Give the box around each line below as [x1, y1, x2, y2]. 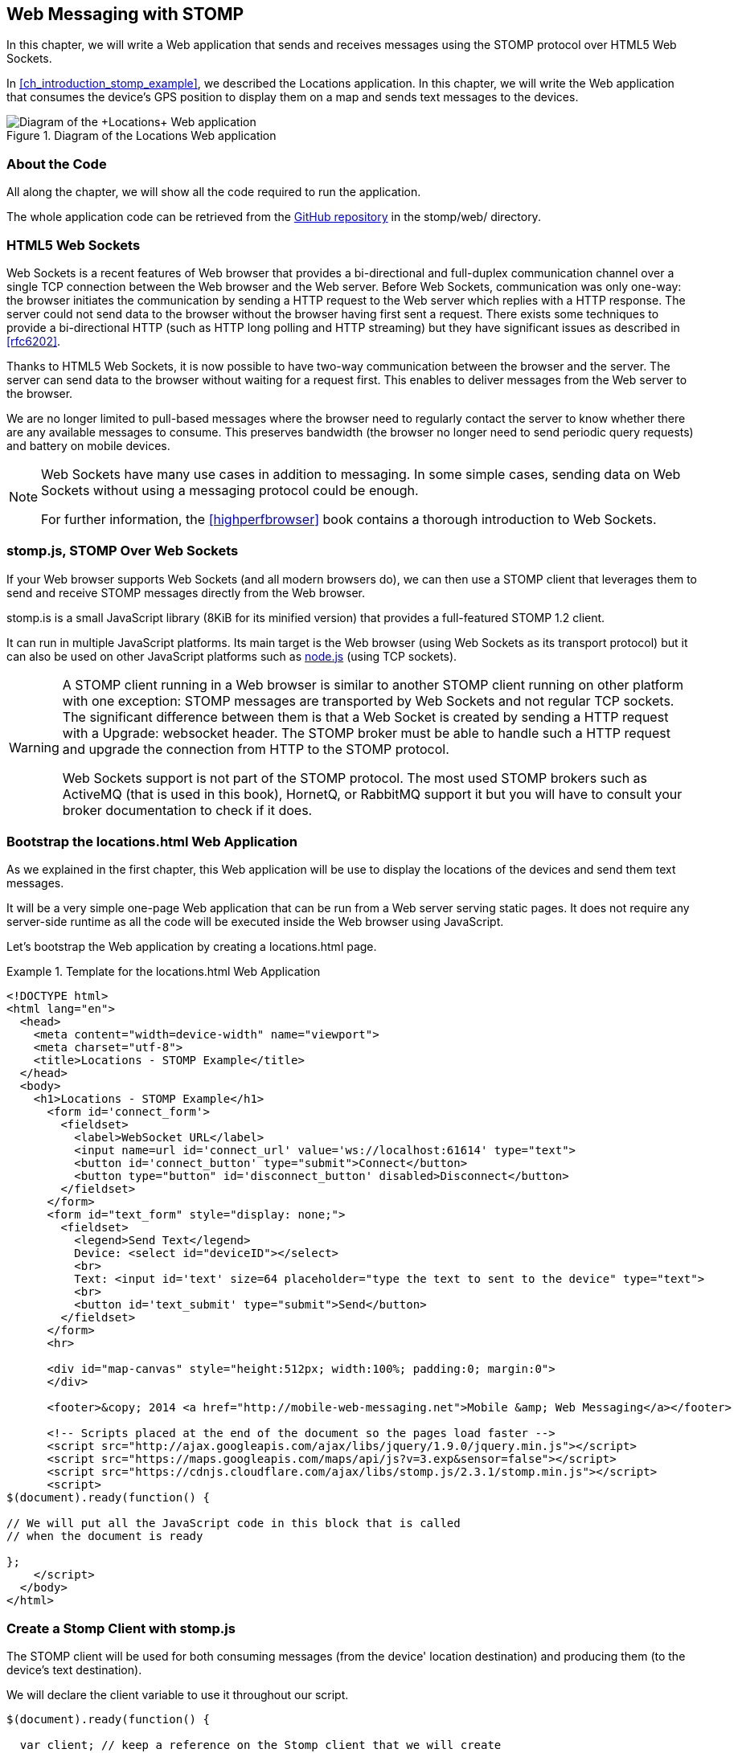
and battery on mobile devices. [6, 438, 170, 453]
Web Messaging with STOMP [6, 4, 244, 24]
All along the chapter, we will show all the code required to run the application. [6, 185, 421, 199]
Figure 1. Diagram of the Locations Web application [6, 129, 277, 143]
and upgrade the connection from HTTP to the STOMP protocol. [62, 740, 449, 757]
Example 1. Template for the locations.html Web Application [6, 965, 321, 979]
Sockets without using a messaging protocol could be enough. [41, 481, 419, 498]
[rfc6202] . [6, 334, 61, 348]
